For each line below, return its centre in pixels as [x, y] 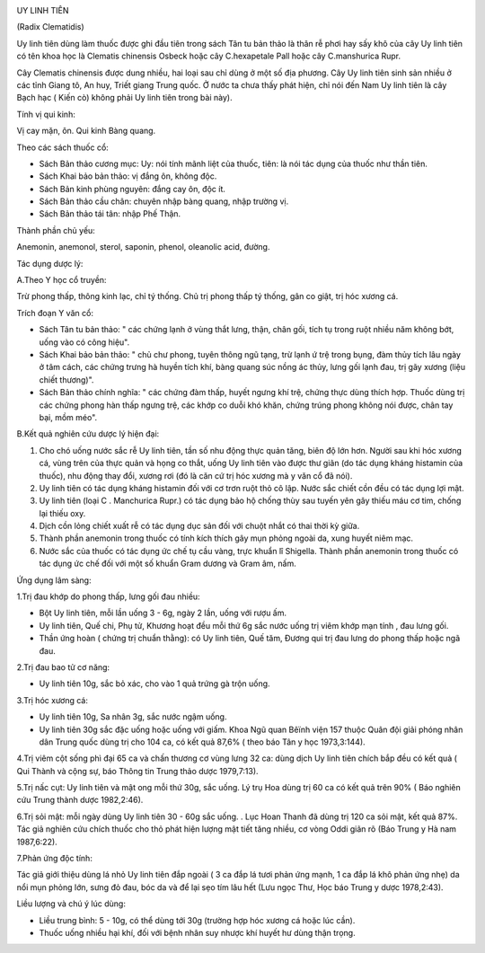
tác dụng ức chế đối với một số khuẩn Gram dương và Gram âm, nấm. [168, 564]
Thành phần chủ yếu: [56, 230]
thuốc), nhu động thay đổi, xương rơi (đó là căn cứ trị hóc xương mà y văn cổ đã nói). [196, 475]
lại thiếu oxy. [62, 513]
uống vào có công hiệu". [84, 342]
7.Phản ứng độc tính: [55, 859]
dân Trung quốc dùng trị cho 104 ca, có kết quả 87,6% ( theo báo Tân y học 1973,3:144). [202, 742]
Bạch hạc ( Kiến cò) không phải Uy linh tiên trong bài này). [124, 98]
